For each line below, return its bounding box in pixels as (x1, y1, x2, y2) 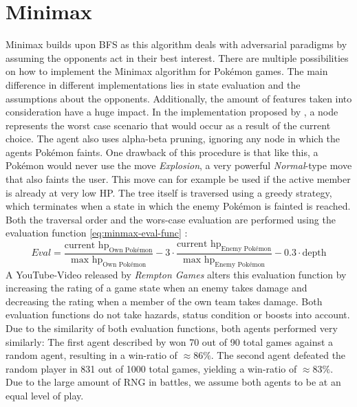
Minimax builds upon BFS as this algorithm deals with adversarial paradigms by (6, 37, 347, 52)
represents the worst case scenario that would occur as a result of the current (6, 118, 331, 132)
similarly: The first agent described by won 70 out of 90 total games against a (6, 334, 334, 349)
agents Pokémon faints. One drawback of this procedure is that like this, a (6, 144, 318, 159)
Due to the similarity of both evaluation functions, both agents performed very (6, 321, 338, 335)
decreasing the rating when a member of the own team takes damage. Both (6, 294, 323, 308)
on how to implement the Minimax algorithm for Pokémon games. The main (6, 64, 328, 78)
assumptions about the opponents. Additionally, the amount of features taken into (6, 91, 352, 105)
